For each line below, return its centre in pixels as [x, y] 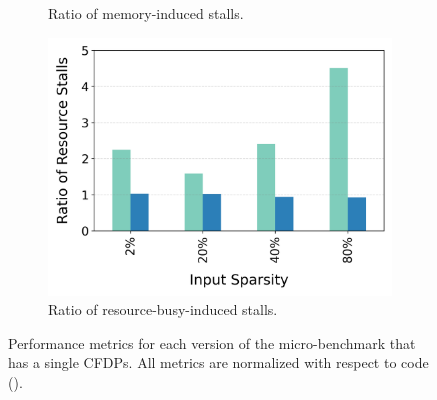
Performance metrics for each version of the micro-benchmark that [212, 342]
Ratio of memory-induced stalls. [146, 13]
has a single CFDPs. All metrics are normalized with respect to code [218, 362]
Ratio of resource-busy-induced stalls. [163, 309]
